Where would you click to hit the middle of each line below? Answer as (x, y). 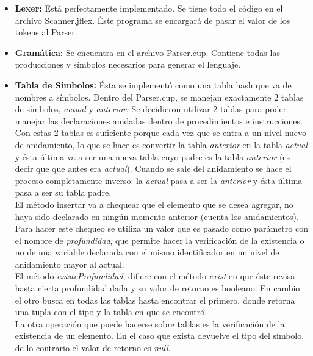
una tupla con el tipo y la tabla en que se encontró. (111, 312)
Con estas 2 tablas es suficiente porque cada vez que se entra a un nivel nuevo (161, 133)
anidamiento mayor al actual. (70, 264)
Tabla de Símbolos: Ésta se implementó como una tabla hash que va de (153, 84)
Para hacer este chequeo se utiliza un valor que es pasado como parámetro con (161, 228)
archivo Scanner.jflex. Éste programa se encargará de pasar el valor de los (153, 20)
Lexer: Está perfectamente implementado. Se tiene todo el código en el (149, 8)
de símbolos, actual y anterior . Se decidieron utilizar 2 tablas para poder (151, 109)
